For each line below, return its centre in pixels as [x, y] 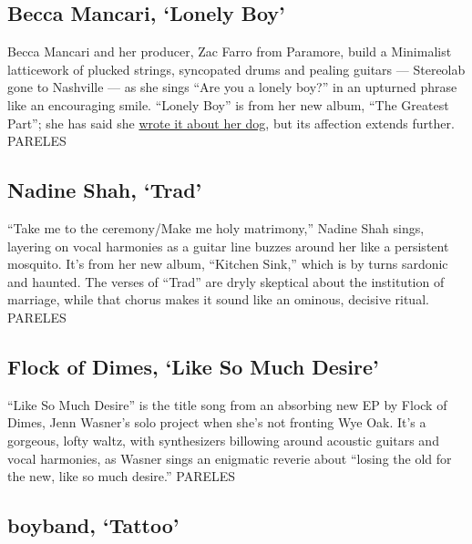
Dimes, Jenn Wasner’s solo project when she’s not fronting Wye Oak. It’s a [217, 422]
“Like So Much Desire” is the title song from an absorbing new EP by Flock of [227, 404]
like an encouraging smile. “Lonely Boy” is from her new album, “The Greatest [228, 104]
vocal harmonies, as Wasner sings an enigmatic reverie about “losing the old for [230, 458]
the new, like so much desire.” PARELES [122, 476]
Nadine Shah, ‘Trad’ [105, 190]
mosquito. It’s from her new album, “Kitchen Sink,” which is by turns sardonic [228, 264]
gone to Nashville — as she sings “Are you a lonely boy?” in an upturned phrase [232, 87]
